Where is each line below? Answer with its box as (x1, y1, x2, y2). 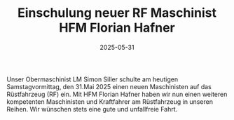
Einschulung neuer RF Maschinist (17, 5, 216, 21)
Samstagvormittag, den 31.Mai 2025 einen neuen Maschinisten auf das (6, 82, 212, 91)
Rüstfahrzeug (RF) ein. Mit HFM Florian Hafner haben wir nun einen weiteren (6, 90, 228, 98)
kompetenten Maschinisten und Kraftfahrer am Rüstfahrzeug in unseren (6, 97, 213, 106)
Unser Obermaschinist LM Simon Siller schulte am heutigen (6, 75, 179, 84)
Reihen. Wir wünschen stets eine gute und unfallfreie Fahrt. (6, 105, 178, 113)
